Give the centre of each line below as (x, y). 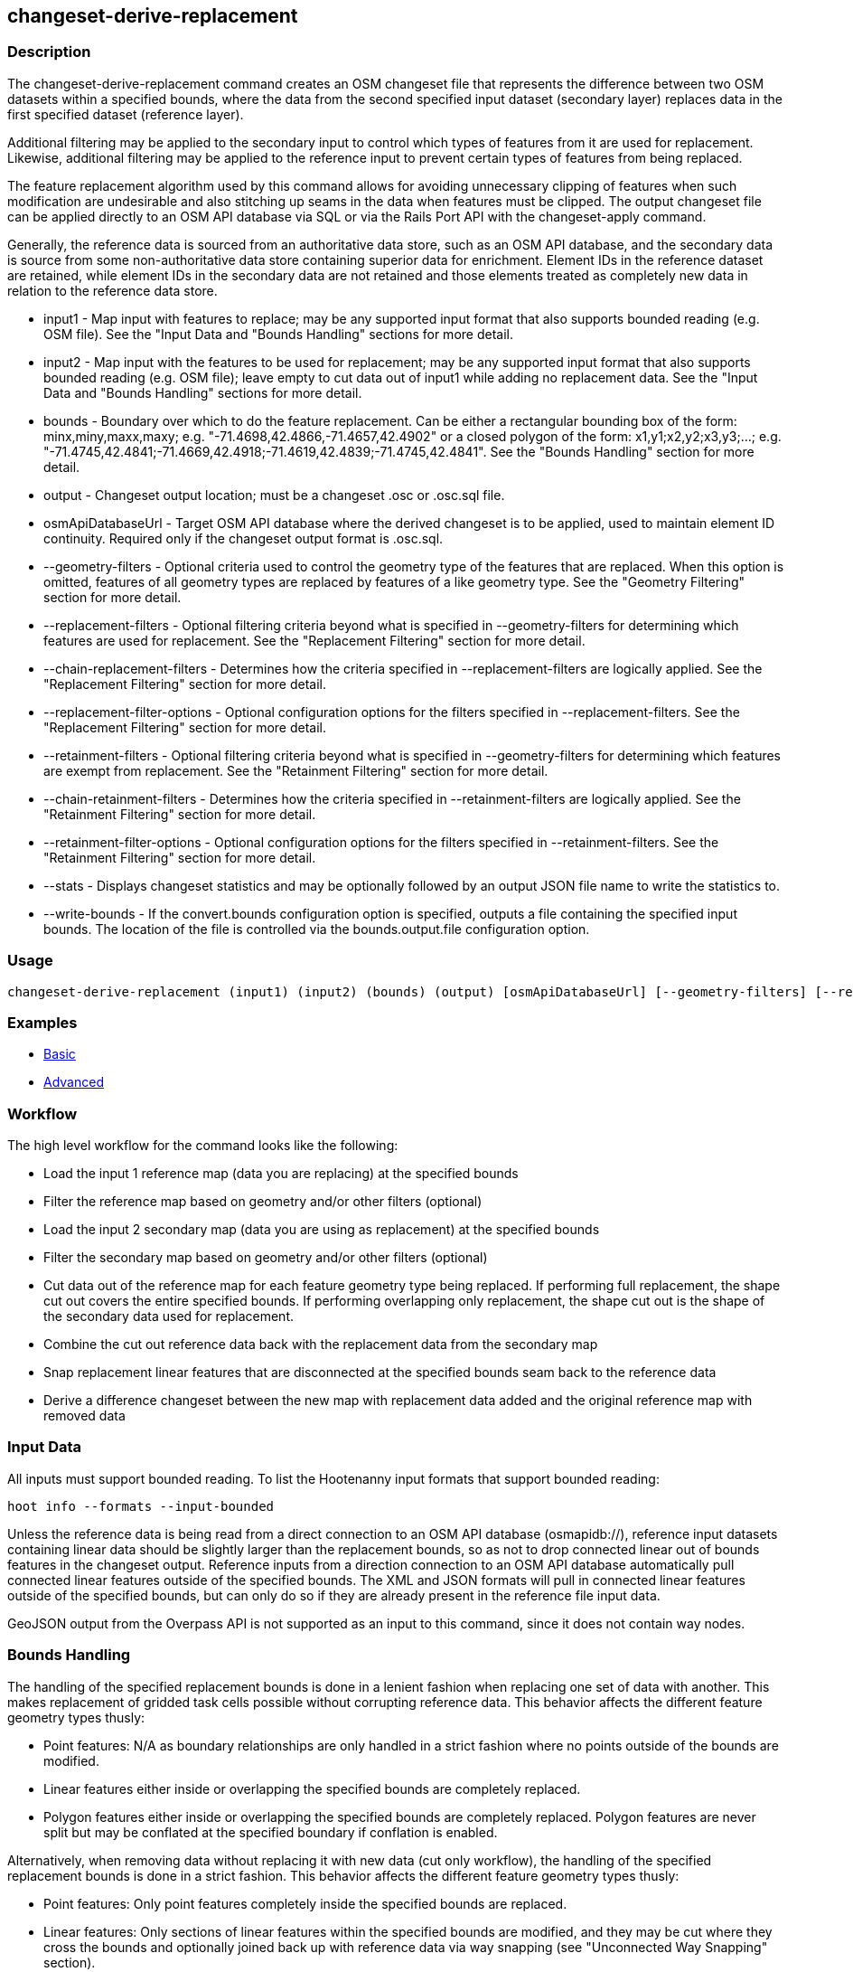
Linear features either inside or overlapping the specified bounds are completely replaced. (312, 1788)
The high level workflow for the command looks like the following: (203, 1146)
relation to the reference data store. (112, 290)
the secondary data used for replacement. (169, 1316)
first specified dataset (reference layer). (126, 114)
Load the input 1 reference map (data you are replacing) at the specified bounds (281, 1174)
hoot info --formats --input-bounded (141, 1506)
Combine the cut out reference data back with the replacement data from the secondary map (321, 1345)
